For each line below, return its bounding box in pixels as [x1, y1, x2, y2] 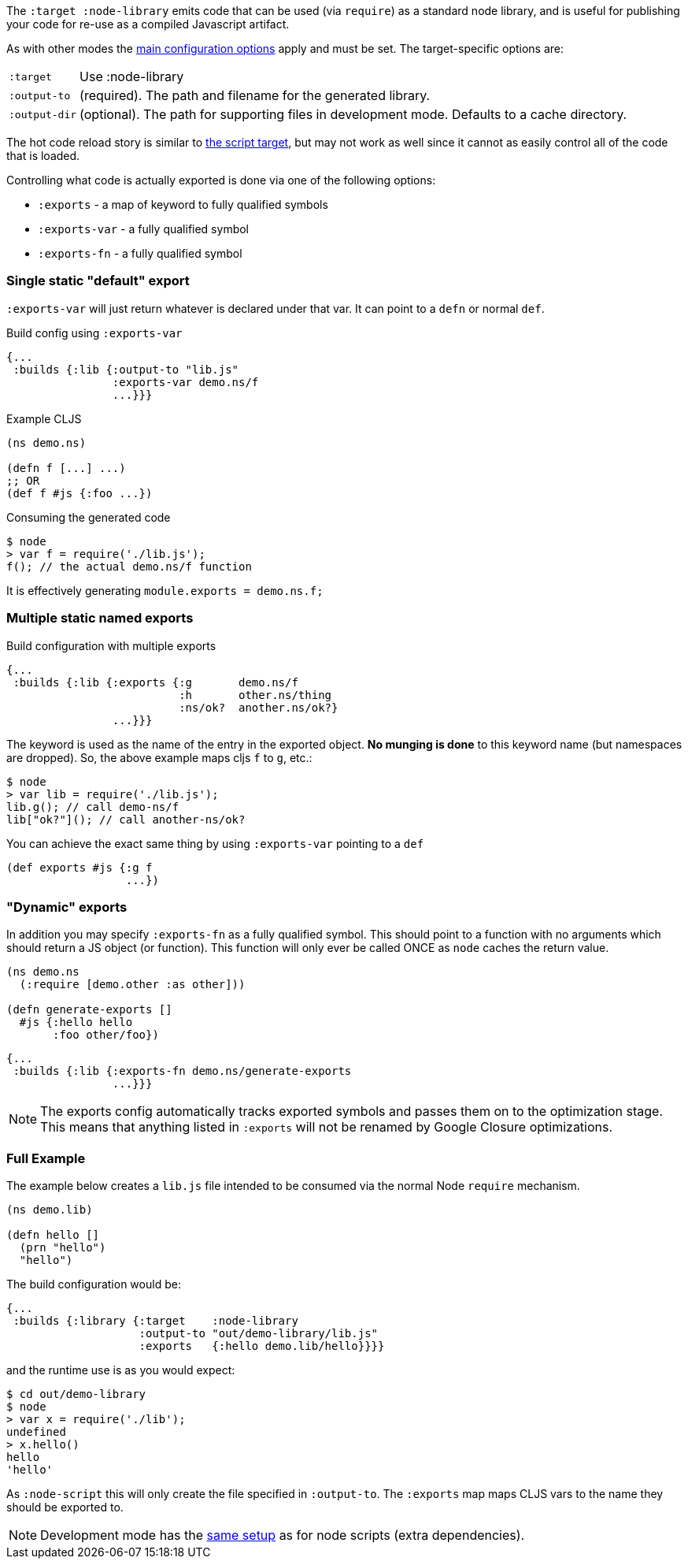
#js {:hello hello [19, 1016, 133, 1029]
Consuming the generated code [6, 510, 171, 524]
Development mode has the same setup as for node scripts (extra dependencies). [40, 1527, 525, 1543]
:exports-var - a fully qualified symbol [38, 222, 250, 236]
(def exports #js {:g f [6, 861, 153, 874]
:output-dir [9, 108, 77, 121]
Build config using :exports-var [6, 325, 183, 340]
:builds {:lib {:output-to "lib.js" [13, 362, 239, 376]
